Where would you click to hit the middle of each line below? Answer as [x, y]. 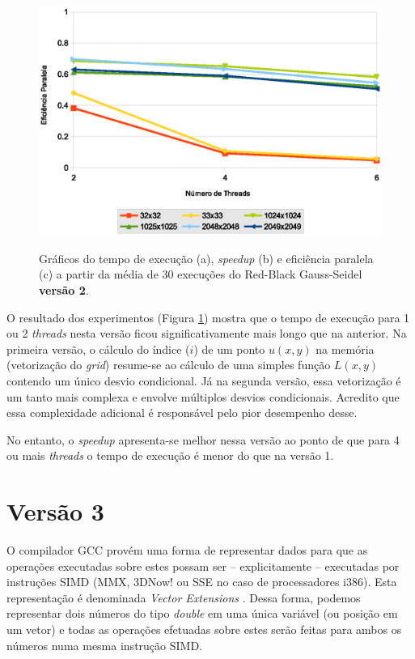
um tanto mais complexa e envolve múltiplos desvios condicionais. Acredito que [203, 396]
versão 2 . [64, 290]
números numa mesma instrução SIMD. [104, 645]
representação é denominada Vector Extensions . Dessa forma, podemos [184, 597]
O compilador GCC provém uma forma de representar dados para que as [187, 550]
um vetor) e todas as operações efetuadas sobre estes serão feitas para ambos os [204, 629]
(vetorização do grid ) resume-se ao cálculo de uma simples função [169, 365]
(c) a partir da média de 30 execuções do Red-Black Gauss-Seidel [201, 274]
